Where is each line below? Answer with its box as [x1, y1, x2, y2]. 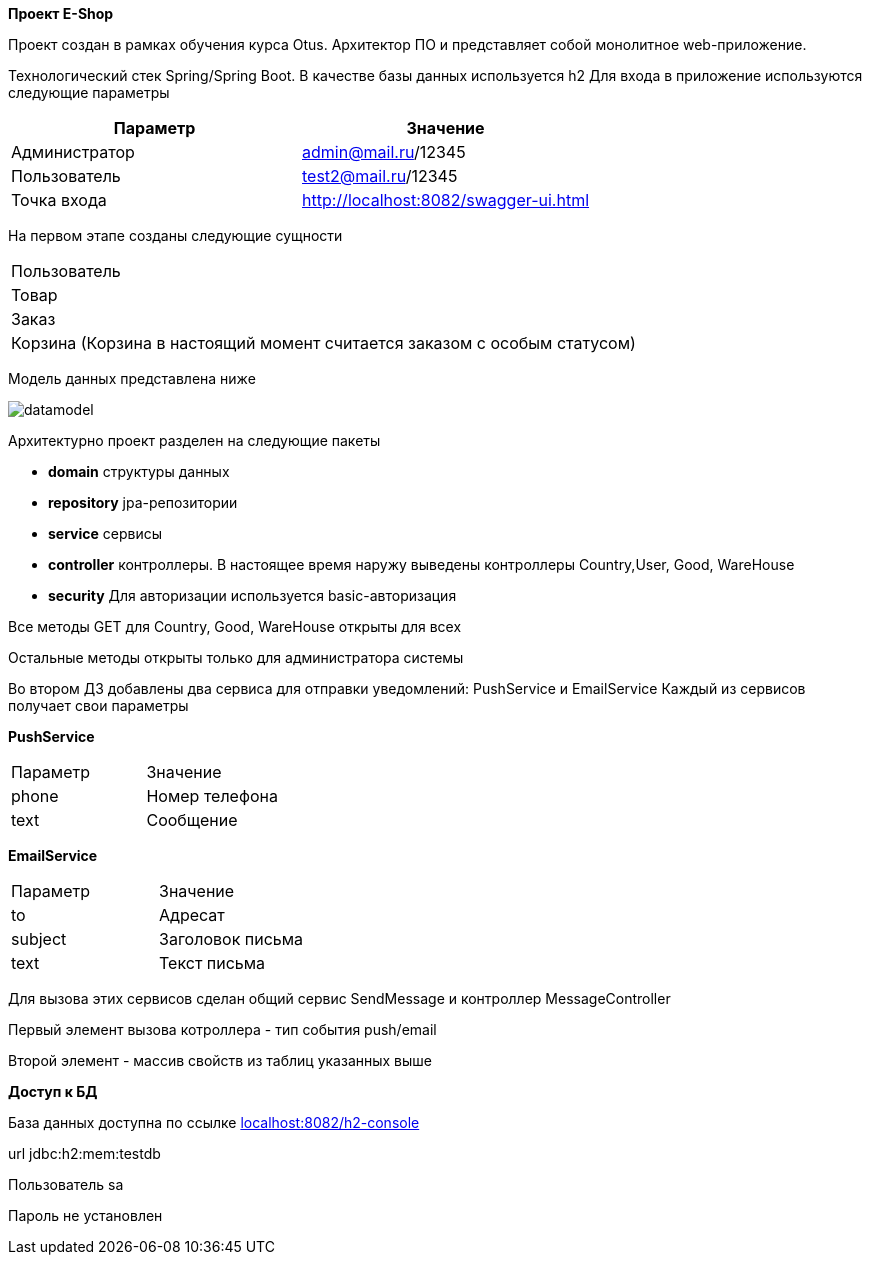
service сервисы [48, 525, 163, 542]
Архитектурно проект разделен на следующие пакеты [8, 432, 381, 449]
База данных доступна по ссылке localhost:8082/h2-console [8, 1114, 420, 1131]
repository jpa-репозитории [48, 494, 238, 511]
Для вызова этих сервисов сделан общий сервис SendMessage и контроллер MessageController [8, 990, 671, 1007]
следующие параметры [8, 84, 170, 101]
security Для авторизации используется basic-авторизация [48, 587, 457, 604]
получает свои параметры [8, 697, 189, 714]
